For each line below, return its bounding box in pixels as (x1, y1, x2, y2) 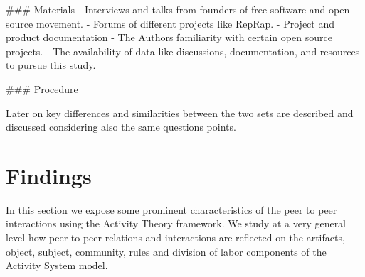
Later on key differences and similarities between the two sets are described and (6, 105, 354, 120)
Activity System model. (6, 258, 108, 273)
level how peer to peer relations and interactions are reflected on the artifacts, (6, 230, 345, 245)
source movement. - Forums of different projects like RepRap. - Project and (6, 16, 334, 31)
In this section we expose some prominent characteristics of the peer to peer (6, 202, 337, 217)
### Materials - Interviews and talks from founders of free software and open (6, 2, 350, 16)
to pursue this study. (6, 58, 96, 72)
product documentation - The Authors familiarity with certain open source (6, 30, 332, 45)
